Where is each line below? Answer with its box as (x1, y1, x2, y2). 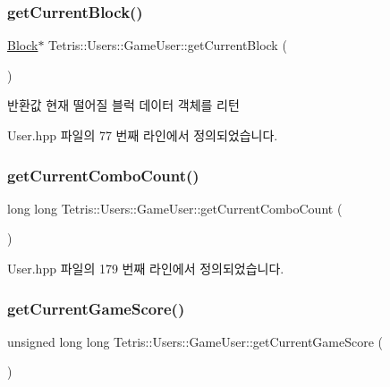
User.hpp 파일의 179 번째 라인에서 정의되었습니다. (7, 259, 284, 277)
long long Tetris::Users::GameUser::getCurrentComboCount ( (7, 198, 343, 217)
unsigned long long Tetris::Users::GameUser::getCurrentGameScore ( (7, 332, 384, 350)
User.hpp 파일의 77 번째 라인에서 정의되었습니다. (7, 126, 278, 144)
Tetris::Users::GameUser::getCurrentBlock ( (48, 36, 287, 55)
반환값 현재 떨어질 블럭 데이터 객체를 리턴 (7, 96, 240, 114)
